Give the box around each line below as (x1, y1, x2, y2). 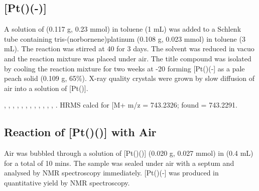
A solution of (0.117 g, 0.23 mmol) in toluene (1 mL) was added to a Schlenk (4, 24, 241, 34)
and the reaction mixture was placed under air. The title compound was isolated (4, 53, 251, 63)
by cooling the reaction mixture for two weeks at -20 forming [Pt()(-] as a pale (4, 63, 245, 73)
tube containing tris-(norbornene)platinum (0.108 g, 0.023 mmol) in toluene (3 (4, 33, 245, 44)
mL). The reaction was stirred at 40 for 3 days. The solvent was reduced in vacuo (4, 43, 254, 54)
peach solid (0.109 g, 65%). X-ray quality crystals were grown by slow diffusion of (4, 73, 255, 83)
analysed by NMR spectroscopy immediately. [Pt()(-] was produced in (4, 167, 219, 178)
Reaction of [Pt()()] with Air (4, 124, 157, 140)
